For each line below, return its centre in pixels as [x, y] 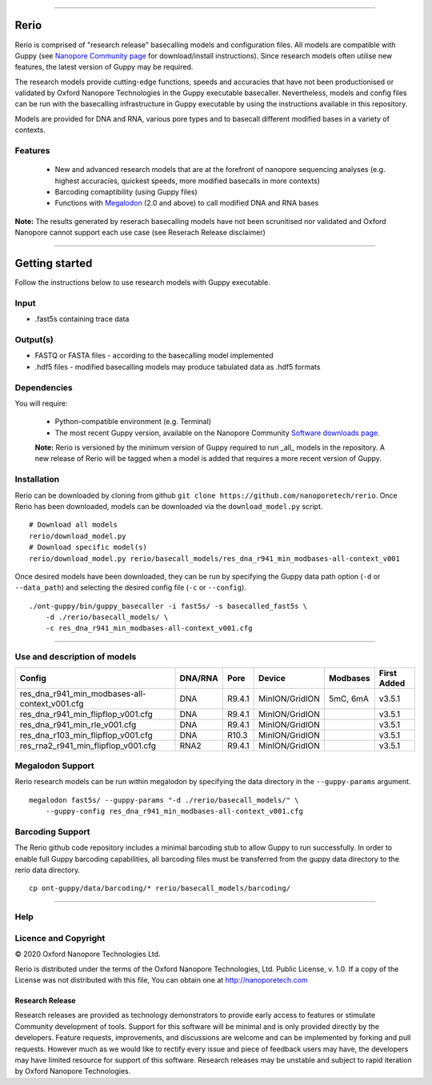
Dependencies [44, 387]
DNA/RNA [199, 678]
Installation [37, 479]
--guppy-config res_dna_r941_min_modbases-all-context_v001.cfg [174, 811]
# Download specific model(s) [88, 547]
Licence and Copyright [60, 938]
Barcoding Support [52, 831]
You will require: [41, 403]
